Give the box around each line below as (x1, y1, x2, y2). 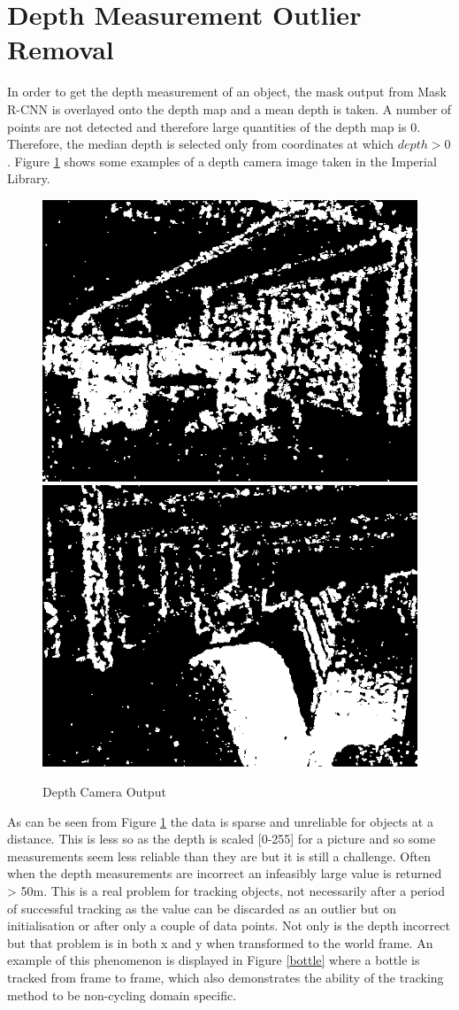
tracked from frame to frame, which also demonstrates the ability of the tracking (7, 968, 444, 986)
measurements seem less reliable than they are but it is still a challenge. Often (7, 846, 431, 865)
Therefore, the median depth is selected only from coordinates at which (7, 135, 394, 153)
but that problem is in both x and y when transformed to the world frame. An (7, 933, 433, 952)
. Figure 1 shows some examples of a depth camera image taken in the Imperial (7, 151, 437, 170)
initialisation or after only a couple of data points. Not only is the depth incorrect (7, 916, 450, 935)
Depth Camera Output (42, 783, 166, 801)
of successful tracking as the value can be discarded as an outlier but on (7, 898, 397, 917)
